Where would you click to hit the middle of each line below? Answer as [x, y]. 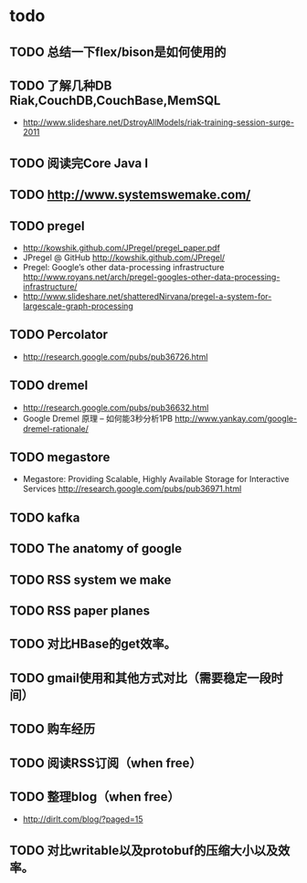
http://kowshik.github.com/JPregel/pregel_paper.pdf [122, 247]
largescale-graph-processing [78, 306]
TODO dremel [49, 386]
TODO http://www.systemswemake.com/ [130, 195]
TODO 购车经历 [53, 729]
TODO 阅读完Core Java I [79, 163]
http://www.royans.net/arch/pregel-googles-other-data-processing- [151, 277]
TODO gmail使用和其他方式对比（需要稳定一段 [140, 678]
